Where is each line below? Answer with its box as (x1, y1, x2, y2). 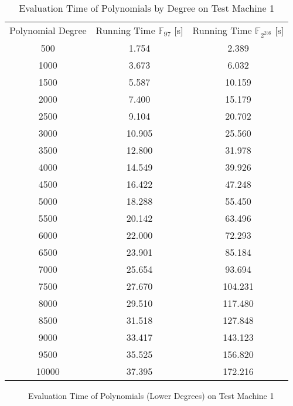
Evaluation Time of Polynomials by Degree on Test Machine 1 (19, 1, 274, 15)
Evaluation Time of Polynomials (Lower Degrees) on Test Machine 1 (28, 389, 274, 401)
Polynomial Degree (9, 23, 87, 38)
